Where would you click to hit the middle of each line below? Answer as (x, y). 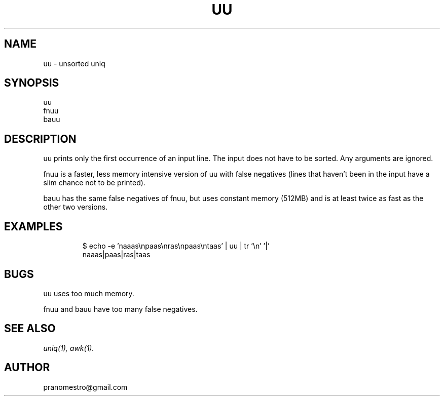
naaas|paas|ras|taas (116, 255)
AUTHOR (27, 368)
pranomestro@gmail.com (85, 387)
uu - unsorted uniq (74, 63)
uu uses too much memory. (89, 293)
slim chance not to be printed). (94, 183)
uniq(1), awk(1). (69, 348)
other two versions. (76, 207)
